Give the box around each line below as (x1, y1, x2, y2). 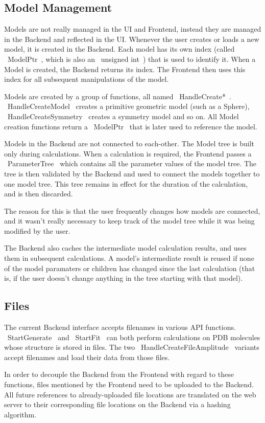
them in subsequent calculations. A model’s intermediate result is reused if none (4, 253, 254, 263)
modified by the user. (4, 225, 70, 236)
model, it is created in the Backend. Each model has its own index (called (4, 43, 235, 54)
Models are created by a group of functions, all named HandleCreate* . (4, 91, 231, 101)
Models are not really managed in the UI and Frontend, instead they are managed (4, 24, 261, 34)
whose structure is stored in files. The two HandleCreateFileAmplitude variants (4, 342, 259, 352)
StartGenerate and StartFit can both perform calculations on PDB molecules (7, 331, 260, 342)
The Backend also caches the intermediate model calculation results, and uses (4, 242, 247, 253)
